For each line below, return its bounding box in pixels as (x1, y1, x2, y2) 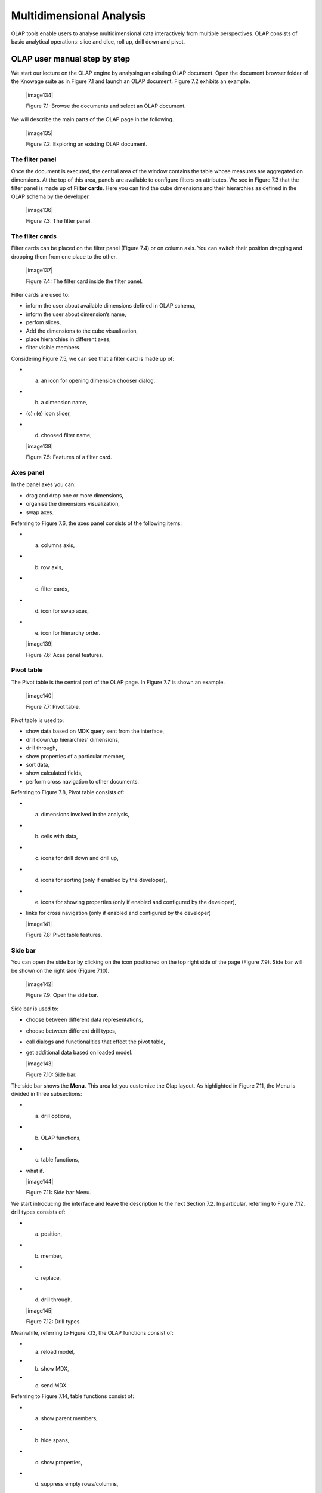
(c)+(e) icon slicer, (26, 410, 71, 417)
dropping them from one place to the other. (11, 253, 117, 260)
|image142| (26, 981, 54, 988)
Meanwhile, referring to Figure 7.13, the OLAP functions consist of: (11, 1329, 174, 1336)
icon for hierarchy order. (41, 629, 101, 636)
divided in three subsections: (11, 1090, 83, 1097)
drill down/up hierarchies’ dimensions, (26, 736, 120, 743)
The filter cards (11, 232, 57, 241)
